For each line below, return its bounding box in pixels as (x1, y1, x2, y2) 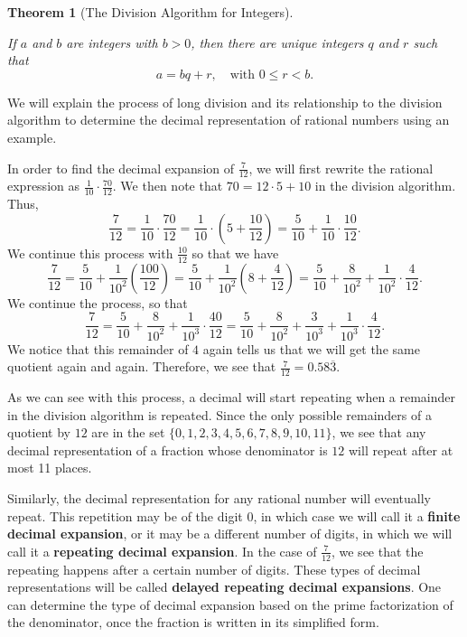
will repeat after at (348, 440, 453, 459)
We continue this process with (7, 243, 173, 262)
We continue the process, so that (7, 293, 188, 312)
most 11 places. (7, 458, 92, 477)
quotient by (7, 423, 71, 442)
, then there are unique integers (191, 33, 364, 52)
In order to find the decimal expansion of (7, 158, 235, 177)
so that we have (191, 243, 279, 262)
